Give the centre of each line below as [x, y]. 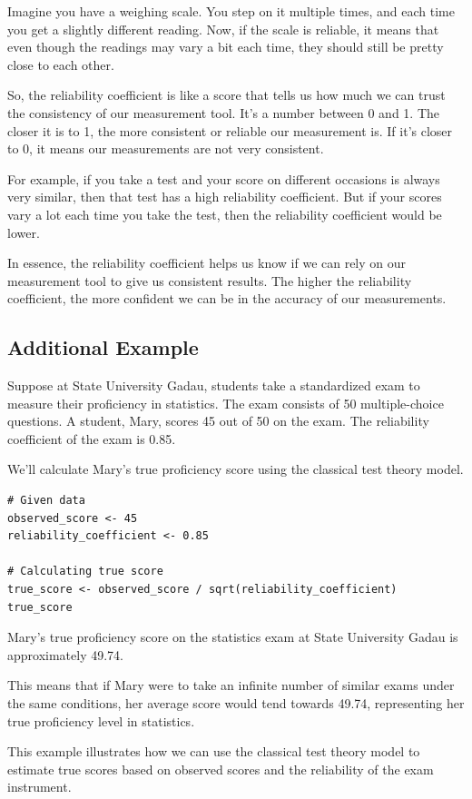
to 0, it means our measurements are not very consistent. [166, 148]
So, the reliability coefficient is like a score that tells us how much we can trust [226, 95]
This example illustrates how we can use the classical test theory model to [214, 751]
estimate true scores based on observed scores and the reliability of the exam [221, 769]
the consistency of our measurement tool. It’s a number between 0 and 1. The [223, 112]
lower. [24, 232]
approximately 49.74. [66, 654]
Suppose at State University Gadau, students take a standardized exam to [214, 385]
